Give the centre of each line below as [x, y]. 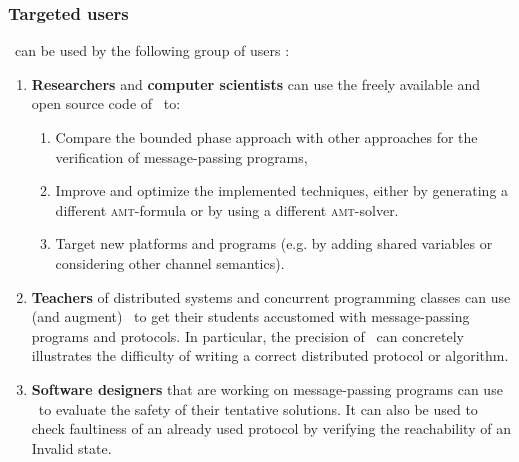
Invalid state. [71, 447]
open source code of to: [106, 103]
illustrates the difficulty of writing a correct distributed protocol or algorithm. [270, 355]
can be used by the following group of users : [152, 50]
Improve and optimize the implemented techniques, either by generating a [282, 190]
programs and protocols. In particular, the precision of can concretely [247, 335]
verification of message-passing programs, [181, 156]
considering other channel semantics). [170, 262]
